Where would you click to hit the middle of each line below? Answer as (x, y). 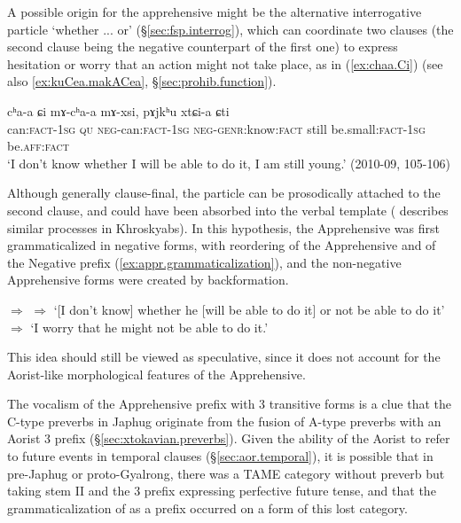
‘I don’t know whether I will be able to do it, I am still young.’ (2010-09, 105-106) (229, 163)
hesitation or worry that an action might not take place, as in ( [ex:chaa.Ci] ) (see (225, 63)
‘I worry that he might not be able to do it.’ (149, 327)
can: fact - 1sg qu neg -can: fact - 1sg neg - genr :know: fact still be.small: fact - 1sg (216, 128)
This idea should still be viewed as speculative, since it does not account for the (224, 357)
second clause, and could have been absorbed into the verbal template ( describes (228, 210)
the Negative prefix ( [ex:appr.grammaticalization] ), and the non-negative (204, 262)
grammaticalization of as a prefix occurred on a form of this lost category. (207, 507)
